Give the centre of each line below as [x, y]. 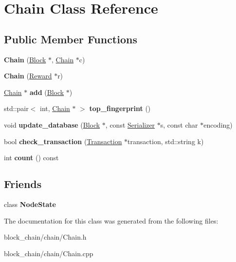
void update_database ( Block [52, 124]
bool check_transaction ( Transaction [63, 141]
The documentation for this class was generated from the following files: [111, 220]
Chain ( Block [25, 59]
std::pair [16, 108]
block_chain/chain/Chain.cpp [49, 253]
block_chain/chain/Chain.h [45, 237]
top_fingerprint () [120, 108]
